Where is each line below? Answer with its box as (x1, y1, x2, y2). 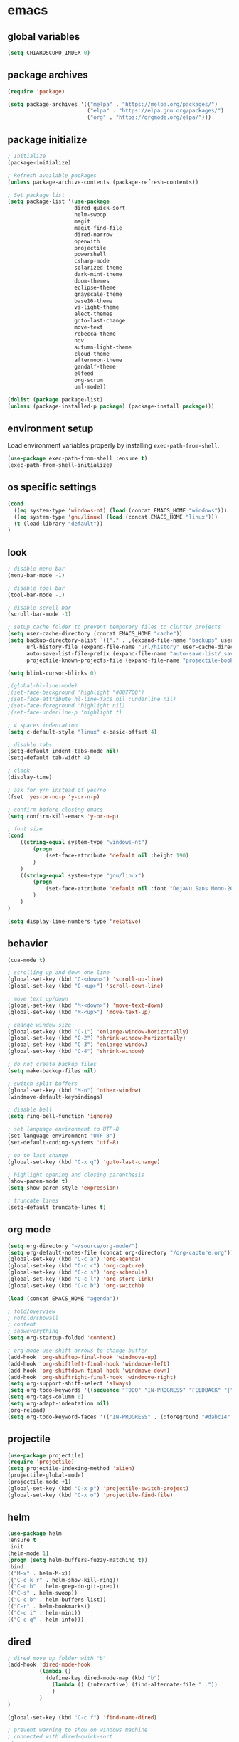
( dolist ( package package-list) (7, 396, 103, 403)
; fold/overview (7, 1308, 55, 1315)
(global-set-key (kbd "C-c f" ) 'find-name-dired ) (7, 1714, 158, 1721)
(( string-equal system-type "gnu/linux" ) (20, 872, 144, 879)
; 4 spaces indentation (7, 722, 78, 729)
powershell (74, 251, 107, 258)
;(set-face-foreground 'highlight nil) (7, 702, 126, 709)
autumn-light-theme (74, 344, 132, 351)
